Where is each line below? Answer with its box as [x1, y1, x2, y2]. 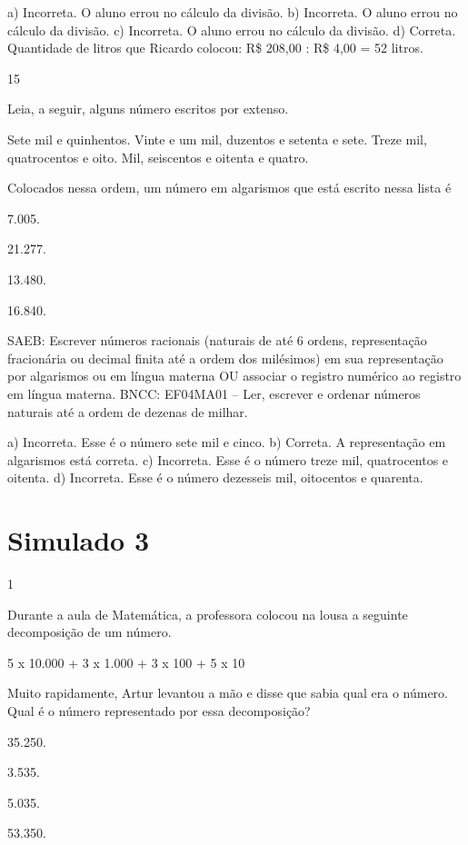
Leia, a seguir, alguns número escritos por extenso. [7, 99, 289, 118]
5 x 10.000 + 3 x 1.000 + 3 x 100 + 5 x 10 [7, 652, 245, 671]
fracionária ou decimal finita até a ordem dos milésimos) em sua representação [7, 348, 443, 367]
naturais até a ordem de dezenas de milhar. [7, 402, 248, 421]
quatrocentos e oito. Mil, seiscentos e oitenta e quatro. [7, 147, 309, 166]
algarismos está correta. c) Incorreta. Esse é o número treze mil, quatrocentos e [7, 450, 449, 469]
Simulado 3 [7, 522, 150, 559]
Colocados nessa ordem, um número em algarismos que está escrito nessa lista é [7, 178, 452, 197]
